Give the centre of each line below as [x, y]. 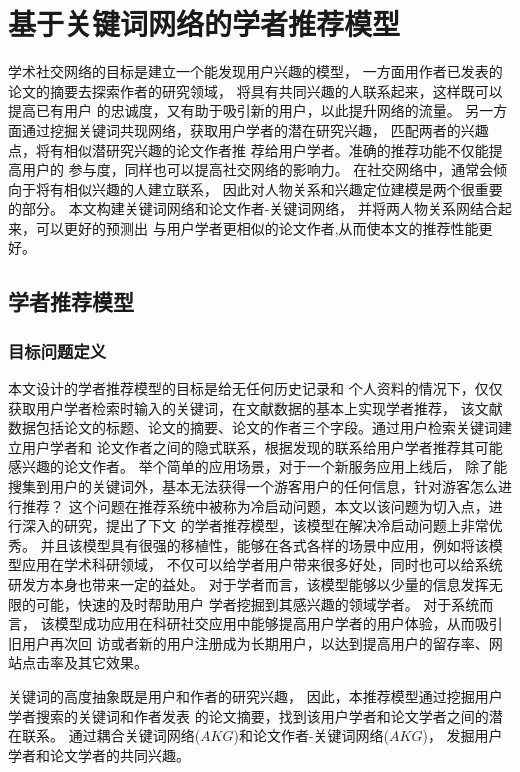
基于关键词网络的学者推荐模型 [204, 23]
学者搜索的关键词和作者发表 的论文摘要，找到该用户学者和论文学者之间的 [248, 715]
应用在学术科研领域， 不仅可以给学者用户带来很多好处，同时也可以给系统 [262, 564]
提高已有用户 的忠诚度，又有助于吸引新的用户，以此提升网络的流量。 [234, 110]
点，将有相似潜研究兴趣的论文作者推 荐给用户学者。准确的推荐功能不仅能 [248, 149]
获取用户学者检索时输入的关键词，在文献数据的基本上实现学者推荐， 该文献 [255, 407]
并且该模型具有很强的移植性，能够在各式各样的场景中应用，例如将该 [264, 544]
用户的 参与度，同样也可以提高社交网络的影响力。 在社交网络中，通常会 [257, 169]
